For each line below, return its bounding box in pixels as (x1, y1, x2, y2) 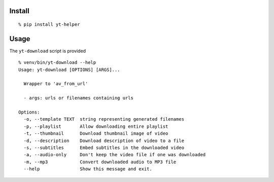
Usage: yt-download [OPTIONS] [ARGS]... (18, 66, 120, 72)
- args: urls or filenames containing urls (23, 95, 134, 101)
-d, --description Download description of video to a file (23, 137, 185, 143)
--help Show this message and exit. (23, 166, 152, 172)
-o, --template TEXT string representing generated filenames (23, 117, 185, 122)
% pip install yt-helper (18, 22, 80, 27)
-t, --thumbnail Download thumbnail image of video (23, 131, 168, 136)
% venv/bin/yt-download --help (18, 60, 96, 65)
